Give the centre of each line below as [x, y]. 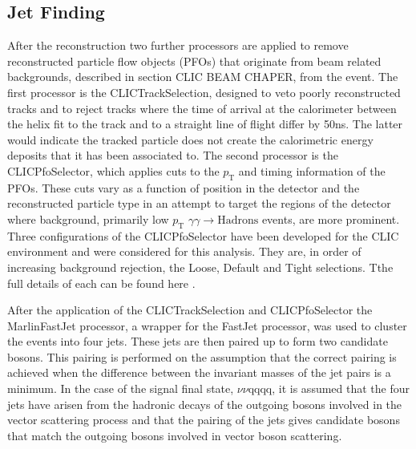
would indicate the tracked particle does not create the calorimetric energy [190, 139]
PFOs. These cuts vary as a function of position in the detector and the [184, 187]
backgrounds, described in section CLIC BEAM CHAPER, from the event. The [203, 77]
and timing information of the [312, 170]
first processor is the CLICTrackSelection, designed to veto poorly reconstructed [204, 92]
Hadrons [238, 220]
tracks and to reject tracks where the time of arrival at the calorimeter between [202, 108]
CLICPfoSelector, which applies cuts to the [113, 170]
